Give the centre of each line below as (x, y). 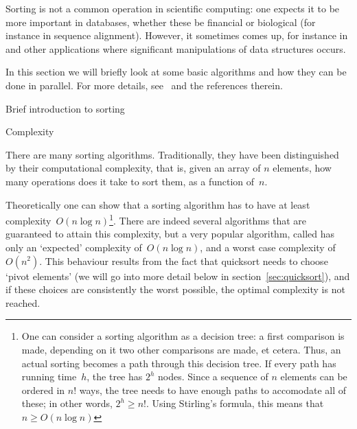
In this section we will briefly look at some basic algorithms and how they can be (176, 72)
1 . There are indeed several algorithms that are (208, 219)
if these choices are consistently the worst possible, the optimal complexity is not (175, 289)
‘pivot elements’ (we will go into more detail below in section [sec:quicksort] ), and (178, 276)
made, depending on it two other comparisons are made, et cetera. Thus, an (181, 349)
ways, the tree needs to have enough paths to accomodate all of (213, 390)
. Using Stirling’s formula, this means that (235, 403)
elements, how (302, 168)
